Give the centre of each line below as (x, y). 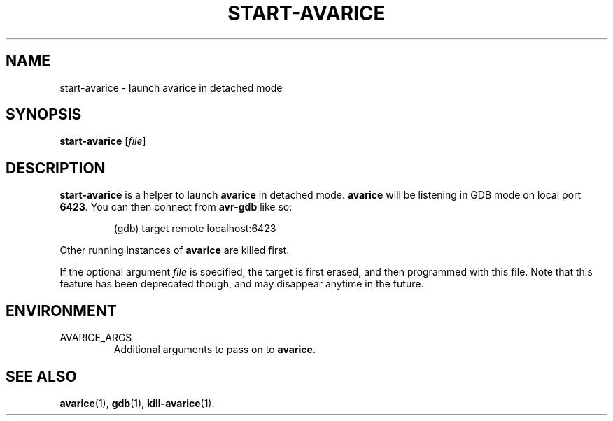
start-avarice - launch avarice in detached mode (171, 87)
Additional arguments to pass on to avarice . (214, 350)
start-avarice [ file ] (103, 141)
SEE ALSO (41, 376)
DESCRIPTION (56, 168)
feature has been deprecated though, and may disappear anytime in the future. (242, 284)
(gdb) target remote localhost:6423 (195, 229)
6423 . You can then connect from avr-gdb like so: (176, 207)
